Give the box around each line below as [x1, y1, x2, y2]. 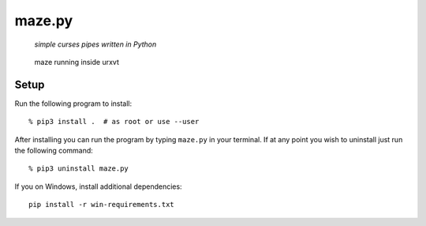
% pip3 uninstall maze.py [28, 164, 129, 173]
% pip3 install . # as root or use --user [28, 117, 200, 126]
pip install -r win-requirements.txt [28, 200, 175, 209]
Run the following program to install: [14, 99, 133, 108]
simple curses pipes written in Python [34, 40, 157, 49]
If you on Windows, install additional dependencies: [14, 182, 182, 191]
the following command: [14, 146, 94, 156]
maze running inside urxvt [34, 57, 120, 66]
